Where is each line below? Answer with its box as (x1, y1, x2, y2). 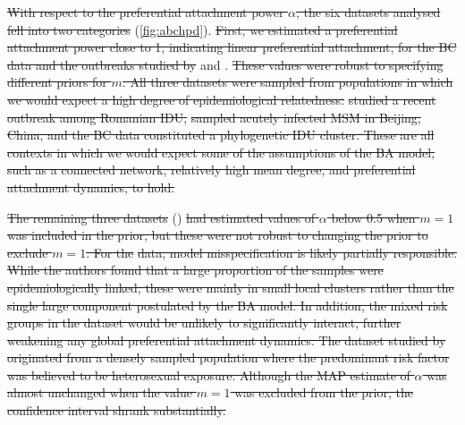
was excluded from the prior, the (234, 383, 413, 402)
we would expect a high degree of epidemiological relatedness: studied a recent (7, 89, 436, 108)
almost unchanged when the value (7, 383, 192, 402)
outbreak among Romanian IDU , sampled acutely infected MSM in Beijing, (7, 107, 421, 126)
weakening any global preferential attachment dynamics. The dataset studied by (7, 330, 446, 349)
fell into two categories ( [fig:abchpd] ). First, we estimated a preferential (7, 20, 398, 38)
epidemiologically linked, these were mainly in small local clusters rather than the (7, 277, 454, 296)
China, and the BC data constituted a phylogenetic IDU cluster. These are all (7, 125, 435, 144)
